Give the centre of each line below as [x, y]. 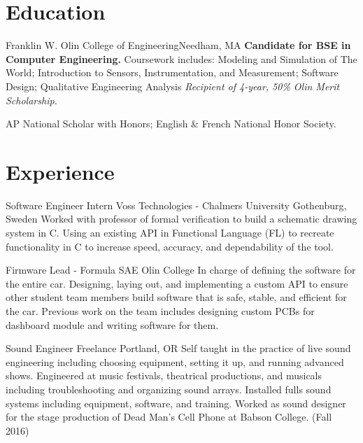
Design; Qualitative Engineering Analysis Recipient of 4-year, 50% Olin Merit [173, 86]
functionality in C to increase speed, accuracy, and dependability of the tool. [170, 246]
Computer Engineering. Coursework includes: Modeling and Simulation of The [181, 58]
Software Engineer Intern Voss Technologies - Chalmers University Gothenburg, [176, 205]
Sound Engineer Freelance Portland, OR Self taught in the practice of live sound [178, 348]
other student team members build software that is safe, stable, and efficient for [176, 297]
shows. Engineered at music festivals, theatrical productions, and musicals [164, 375]
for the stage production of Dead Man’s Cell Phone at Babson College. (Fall [169, 417]
